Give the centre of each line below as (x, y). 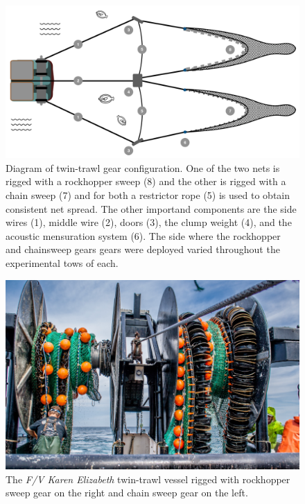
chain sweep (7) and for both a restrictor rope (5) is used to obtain (148, 195)
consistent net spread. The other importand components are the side (151, 208)
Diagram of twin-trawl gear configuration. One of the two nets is (143, 167)
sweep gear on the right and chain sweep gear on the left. (127, 493)
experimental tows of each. (62, 263)
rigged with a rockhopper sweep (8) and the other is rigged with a (146, 181)
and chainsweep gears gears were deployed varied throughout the (143, 249)
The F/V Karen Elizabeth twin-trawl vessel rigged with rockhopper (148, 479)
